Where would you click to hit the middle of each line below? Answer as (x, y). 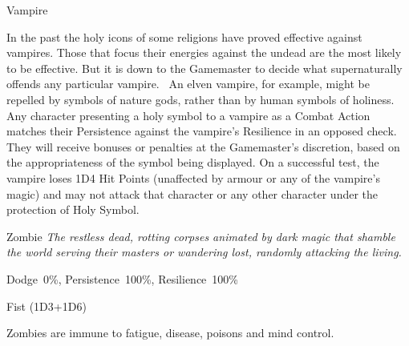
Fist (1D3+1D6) (47, 306)
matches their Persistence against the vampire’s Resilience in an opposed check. (202, 131)
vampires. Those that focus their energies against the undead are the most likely (204, 52)
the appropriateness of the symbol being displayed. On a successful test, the (193, 162)
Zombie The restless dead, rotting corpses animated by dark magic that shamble (201, 236)
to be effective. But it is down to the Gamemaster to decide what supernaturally (204, 68)
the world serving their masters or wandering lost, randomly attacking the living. (204, 252)
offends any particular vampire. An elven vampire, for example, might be (188, 84)
